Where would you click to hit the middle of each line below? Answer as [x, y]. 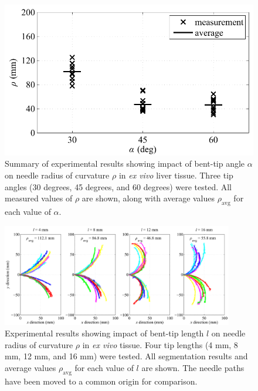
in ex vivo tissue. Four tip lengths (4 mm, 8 [160, 344]
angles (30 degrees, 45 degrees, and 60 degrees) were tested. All [118, 186]
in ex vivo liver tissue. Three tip [176, 175]
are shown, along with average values [148, 198]
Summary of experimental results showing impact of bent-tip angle [125, 164]
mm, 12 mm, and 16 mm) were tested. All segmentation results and [126, 356]
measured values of [39, 198]
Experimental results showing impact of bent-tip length [104, 333]
